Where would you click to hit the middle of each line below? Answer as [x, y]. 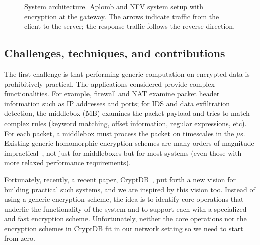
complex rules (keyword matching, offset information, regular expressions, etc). [125, 123]
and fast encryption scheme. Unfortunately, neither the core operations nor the [125, 219]
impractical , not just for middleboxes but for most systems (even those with [123, 152]
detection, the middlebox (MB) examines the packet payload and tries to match [127, 113]
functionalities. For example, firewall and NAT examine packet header [112, 94]
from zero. [20, 238]
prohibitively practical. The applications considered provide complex [109, 84]
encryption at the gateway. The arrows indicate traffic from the [122, 16]
